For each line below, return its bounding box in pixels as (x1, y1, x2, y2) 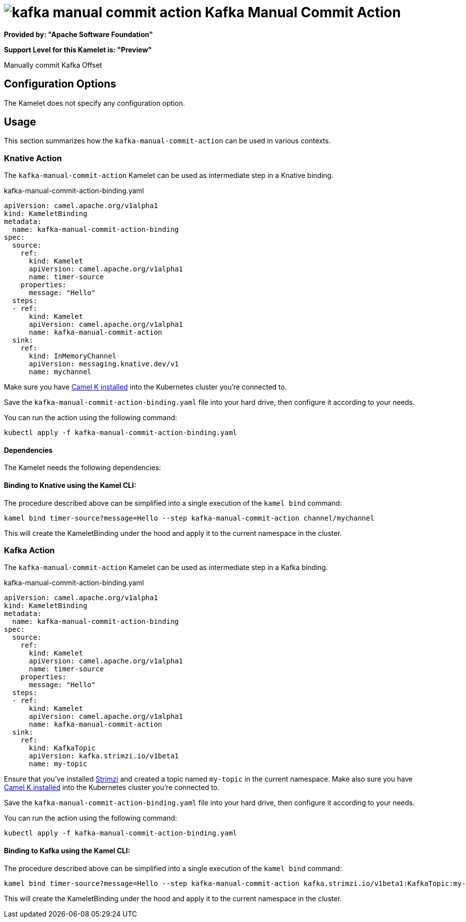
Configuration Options (4, 78, 116, 90)
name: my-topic (29, 760, 87, 768)
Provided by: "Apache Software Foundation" (4, 30, 153, 39)
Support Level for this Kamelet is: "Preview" (4, 45, 152, 54)
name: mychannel (29, 368, 92, 376)
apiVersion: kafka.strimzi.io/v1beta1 (29, 752, 179, 760)
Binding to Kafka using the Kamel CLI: (4, 846, 130, 855)
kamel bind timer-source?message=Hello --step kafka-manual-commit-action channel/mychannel (4, 514, 375, 522)
